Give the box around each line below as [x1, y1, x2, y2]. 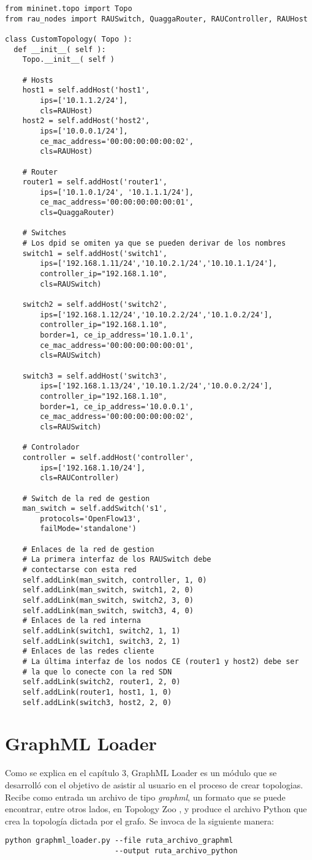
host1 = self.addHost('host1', [22, 86, 150, 95]
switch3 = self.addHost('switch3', [22, 371, 167, 380]
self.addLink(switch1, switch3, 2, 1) [22, 636, 181, 646]
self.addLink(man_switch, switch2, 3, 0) [22, 596, 194, 605]
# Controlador [22, 443, 80, 452]
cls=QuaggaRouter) [40, 208, 115, 217]
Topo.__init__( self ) [22, 55, 115, 64]
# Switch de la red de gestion [22, 494, 150, 503]
